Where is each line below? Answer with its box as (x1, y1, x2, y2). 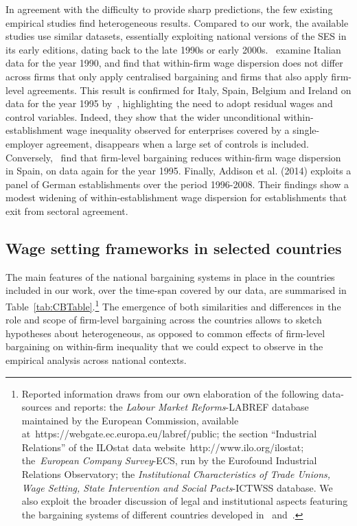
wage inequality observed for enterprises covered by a (66, 123, 290, 137)
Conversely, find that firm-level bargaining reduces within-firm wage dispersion (5, 150, 341, 164)
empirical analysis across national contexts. (5, 352, 187, 367)
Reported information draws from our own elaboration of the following (21, 386, 319, 400)
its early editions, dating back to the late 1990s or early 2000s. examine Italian (5, 42, 341, 56)
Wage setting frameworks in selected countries (5, 237, 342, 258)
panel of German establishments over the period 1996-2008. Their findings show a (5, 176, 349, 191)
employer (5, 136, 43, 150)
